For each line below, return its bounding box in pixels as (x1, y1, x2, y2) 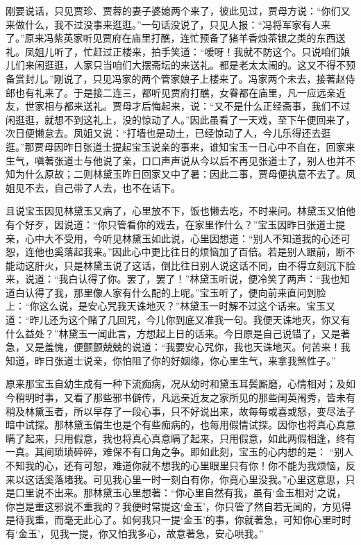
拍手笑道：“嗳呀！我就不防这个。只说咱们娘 (151, 44, 351, 58)
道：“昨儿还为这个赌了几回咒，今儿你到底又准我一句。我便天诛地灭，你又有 (6, 312, 351, 327)
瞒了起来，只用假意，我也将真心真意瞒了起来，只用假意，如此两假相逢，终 (6, 430, 346, 445)
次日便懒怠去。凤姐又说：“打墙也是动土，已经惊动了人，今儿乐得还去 (6, 126, 321, 140)
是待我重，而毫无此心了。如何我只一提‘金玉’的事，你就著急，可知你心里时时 (6, 512, 351, 527)
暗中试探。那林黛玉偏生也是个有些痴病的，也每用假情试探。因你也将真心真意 (6, 417, 355, 432)
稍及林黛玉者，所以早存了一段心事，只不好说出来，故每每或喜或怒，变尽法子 (6, 403, 355, 418)
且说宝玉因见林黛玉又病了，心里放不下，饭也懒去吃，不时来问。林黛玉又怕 (6, 203, 346, 218)
